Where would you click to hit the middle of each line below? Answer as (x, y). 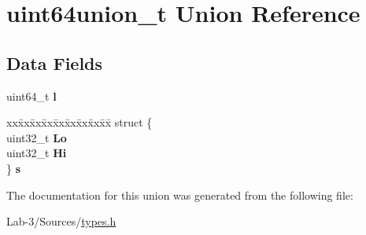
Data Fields (55, 62)
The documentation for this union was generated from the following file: (180, 195)
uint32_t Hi (37, 153)
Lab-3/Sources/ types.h (61, 221)
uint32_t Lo (37, 137)
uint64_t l (31, 95)
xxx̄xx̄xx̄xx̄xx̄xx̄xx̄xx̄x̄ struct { (79, 122)
